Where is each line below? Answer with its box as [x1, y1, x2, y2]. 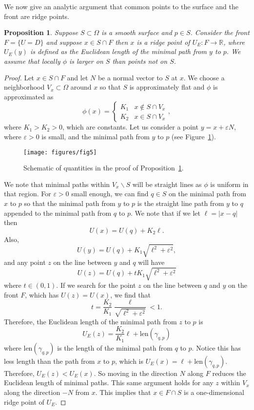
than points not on [112, 56, 168, 66]
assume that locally [4, 56, 60, 66]
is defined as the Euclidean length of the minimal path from [30, 46, 207, 56]
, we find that [110, 289, 151, 299]
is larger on [69, 56, 103, 66]
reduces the [212, 368, 246, 378]
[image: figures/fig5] [23, 149, 97, 156]
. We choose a [183, 72, 225, 82]
